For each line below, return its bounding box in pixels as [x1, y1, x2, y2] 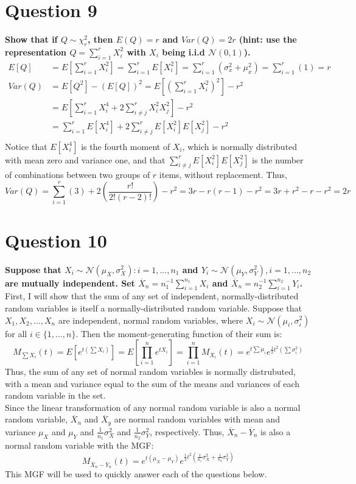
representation [5, 45, 67, 58]
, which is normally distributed [182, 140, 298, 152]
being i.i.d [162, 45, 205, 58]
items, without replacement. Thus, [159, 168, 288, 181]
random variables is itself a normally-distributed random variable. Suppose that [5, 301, 302, 314]
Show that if [5, 33, 58, 46]
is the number [252, 153, 304, 166]
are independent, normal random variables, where [58, 313, 243, 326]
